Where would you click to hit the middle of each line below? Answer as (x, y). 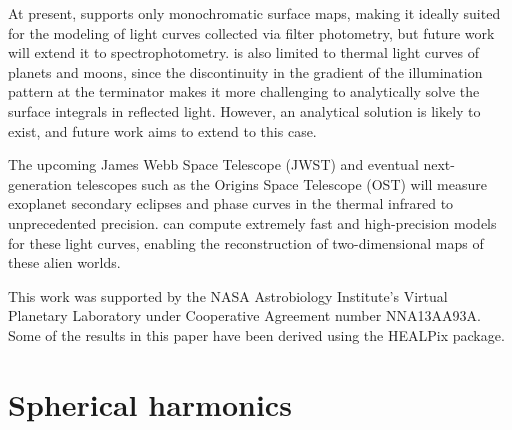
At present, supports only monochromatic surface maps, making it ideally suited (254, 13)
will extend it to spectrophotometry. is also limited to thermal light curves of (244, 52)
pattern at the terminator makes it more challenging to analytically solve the (244, 91)
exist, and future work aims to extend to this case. (162, 130)
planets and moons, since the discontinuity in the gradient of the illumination (245, 71)
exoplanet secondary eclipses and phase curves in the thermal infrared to (231, 203)
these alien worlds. (64, 262)
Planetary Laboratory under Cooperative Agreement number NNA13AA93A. (244, 315)
